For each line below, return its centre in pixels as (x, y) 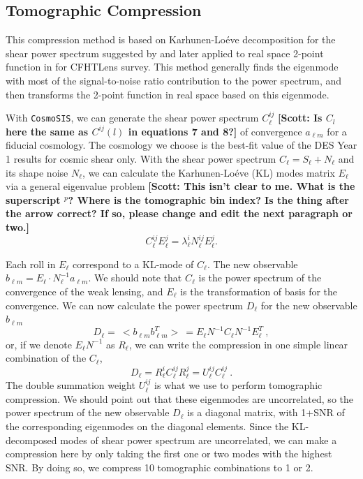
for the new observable (309, 305)
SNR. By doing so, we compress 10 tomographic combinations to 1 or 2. (160, 467)
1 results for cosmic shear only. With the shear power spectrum (141, 159)
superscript (33, 199)
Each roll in (31, 264)
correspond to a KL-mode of (133, 264)
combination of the (46, 358)
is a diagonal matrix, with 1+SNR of (266, 412)
